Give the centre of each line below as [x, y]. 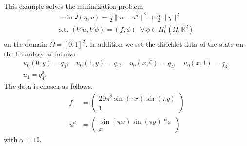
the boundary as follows [39, 53]
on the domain [26, 44]
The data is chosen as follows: [48, 85]
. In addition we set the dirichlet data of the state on [164, 44]
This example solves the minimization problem [74, 6]
